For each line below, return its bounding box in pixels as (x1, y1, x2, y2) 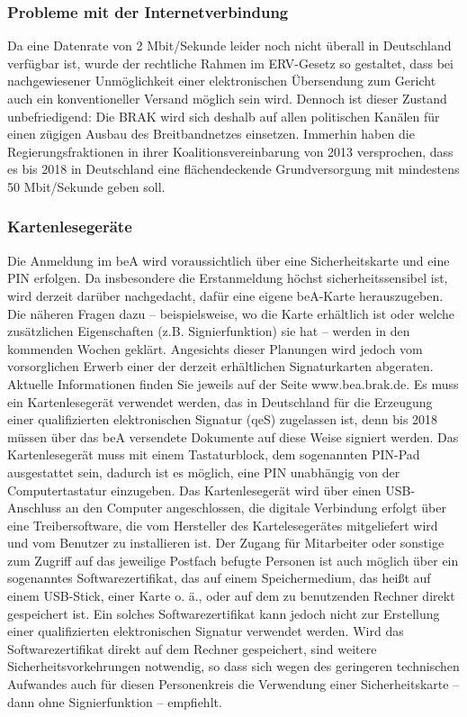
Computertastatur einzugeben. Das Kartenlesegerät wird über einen (7, 480, 382, 499)
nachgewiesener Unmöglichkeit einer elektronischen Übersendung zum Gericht (7, 71, 436, 90)
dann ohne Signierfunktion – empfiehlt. (7, 692, 222, 711)
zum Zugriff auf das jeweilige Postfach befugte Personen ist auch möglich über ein (7, 550, 459, 569)
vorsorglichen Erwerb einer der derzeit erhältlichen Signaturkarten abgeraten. (7, 357, 434, 376)
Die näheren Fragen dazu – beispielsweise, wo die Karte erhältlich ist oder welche (7, 304, 455, 322)
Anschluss (7, 498, 62, 517)
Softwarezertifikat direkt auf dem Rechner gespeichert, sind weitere (7, 639, 377, 658)
